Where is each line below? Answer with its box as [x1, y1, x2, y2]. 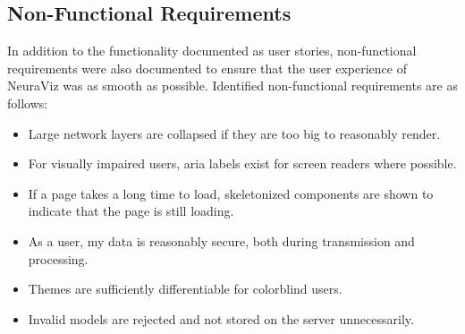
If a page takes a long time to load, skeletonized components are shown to [28, 184, 434, 202]
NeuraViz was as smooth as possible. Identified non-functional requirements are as [7, 76, 458, 95]
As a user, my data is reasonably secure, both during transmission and [28, 231, 415, 250]
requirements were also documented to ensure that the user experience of [7, 58, 407, 77]
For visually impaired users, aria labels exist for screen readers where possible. [28, 154, 457, 173]
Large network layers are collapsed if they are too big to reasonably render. [28, 124, 441, 142]
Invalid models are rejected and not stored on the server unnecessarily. [28, 309, 414, 328]
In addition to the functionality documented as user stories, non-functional [7, 41, 417, 60]
